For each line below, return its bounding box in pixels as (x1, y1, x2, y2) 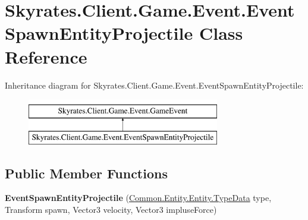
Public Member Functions (5, 164, 168, 182)
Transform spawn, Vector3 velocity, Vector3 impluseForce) (5, 203, 217, 216)
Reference (5, 44, 87, 68)
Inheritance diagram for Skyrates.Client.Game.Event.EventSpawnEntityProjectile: (5, 78, 304, 91)
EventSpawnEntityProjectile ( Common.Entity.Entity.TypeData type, (5, 191, 272, 204)
